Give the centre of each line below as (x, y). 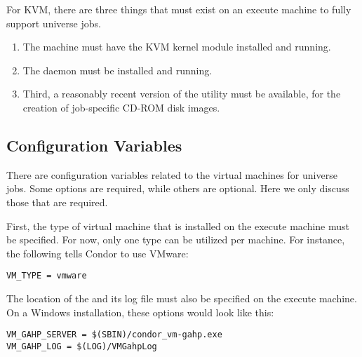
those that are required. (57, 202)
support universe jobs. (54, 23)
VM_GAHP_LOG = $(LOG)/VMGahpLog (82, 346)
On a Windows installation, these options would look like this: (140, 312)
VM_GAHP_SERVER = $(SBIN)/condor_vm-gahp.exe (114, 335)
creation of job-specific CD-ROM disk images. (121, 107)
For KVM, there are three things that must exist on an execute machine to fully (179, 9)
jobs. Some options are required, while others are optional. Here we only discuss (178, 188)
